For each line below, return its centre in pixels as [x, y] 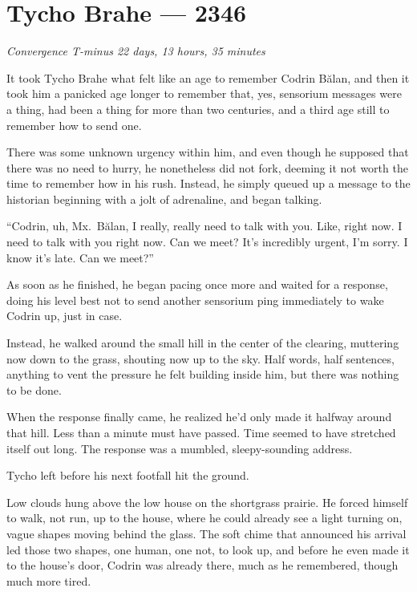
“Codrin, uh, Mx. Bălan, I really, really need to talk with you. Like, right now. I [204, 226]
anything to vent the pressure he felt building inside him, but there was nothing [203, 374]
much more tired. [49, 580]
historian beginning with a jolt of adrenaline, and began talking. [164, 199]
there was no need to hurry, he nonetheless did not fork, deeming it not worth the [207, 167]
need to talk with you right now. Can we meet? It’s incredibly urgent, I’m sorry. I [207, 242]
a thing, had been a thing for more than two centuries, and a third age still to [198, 109]
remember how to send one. [74, 125]
